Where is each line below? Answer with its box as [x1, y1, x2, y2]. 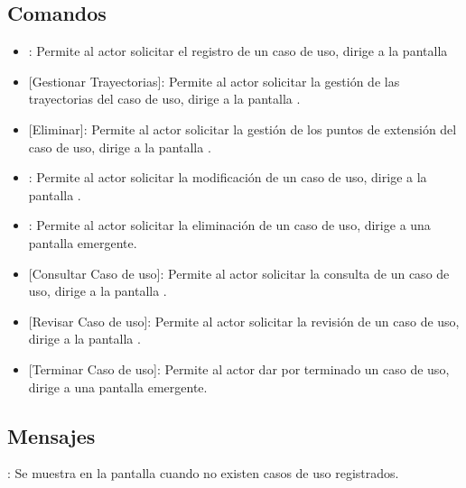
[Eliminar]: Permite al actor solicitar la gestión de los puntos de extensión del [28, 119, 457, 138]
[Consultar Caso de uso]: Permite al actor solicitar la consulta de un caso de [28, 263, 450, 282]
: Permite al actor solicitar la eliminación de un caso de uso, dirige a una [28, 216, 431, 235]
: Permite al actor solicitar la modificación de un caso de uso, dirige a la [28, 168, 427, 187]
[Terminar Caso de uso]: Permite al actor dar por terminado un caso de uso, [28, 359, 450, 378]
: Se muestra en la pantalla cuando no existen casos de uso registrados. [7, 464, 399, 483]
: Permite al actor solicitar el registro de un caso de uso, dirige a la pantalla [28, 41, 448, 60]
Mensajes [7, 421, 96, 449]
